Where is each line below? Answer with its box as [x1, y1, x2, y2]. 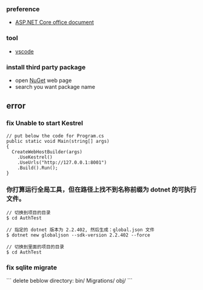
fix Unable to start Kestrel [6, 119, 84, 128]
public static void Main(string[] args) [6, 138, 110, 144]
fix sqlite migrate [6, 263, 58, 272]
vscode [15, 47, 35, 55]
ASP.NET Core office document [15, 19, 94, 26]
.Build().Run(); [17, 165, 59, 171]
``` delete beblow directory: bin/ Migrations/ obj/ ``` [6, 277, 133, 285]
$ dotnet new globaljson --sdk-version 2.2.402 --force [6, 232, 150, 238]
